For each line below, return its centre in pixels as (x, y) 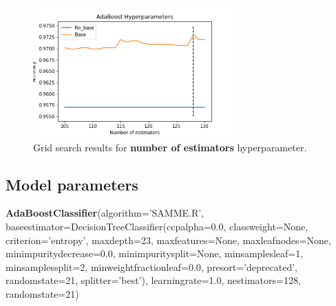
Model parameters (72, 184)
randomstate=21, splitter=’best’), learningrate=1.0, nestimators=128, (153, 280)
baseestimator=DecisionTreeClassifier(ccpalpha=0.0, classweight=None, (157, 226)
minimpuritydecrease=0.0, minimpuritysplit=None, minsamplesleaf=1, (155, 253)
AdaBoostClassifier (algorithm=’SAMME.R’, (105, 213)
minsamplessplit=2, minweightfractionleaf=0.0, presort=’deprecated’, (152, 266)
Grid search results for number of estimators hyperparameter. (170, 147)
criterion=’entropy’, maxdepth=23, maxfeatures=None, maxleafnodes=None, (168, 240)
